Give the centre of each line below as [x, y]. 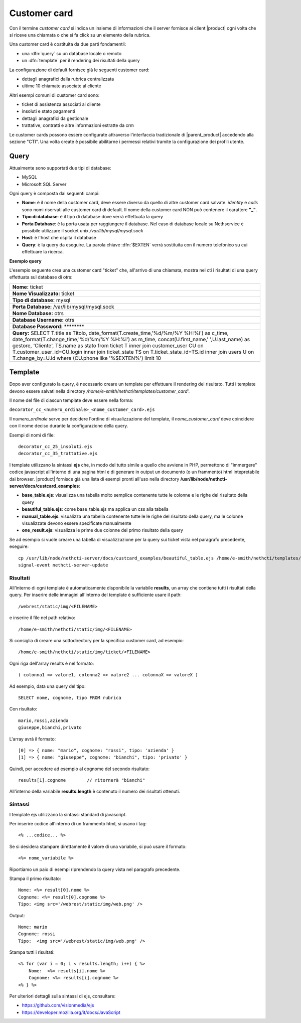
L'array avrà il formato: [33, 739]
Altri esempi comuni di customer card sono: [54, 95]
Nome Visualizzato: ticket [43, 294]
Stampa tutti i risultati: [32, 952]
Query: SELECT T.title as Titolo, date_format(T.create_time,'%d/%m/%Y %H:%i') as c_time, [120, 333]
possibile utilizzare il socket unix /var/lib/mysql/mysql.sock [83, 231]
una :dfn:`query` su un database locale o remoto [72, 53]
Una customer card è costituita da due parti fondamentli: [68, 44]
